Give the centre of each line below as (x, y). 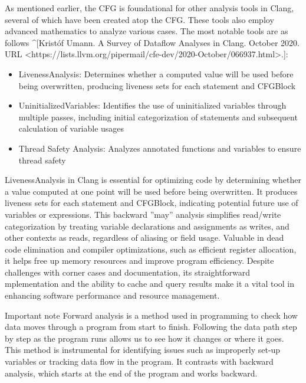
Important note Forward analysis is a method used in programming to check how (151, 315)
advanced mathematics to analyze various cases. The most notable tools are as (147, 31)
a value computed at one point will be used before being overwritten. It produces (151, 191)
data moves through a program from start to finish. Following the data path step (151, 327)
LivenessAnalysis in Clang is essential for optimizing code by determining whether (153, 180)
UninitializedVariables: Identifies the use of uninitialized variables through (152, 105)
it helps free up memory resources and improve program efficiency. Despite (139, 261)
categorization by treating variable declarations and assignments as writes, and (147, 226)
